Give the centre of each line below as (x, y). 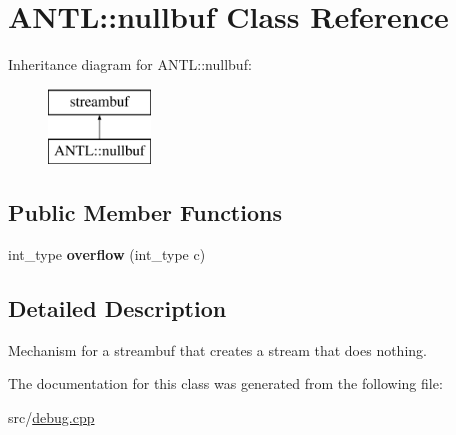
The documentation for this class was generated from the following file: (225, 383)
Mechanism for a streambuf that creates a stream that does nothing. (217, 349)
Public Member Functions (145, 212)
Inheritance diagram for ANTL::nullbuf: (130, 64)
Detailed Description (117, 308)
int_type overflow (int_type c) (107, 254)
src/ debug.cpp (51, 417)
